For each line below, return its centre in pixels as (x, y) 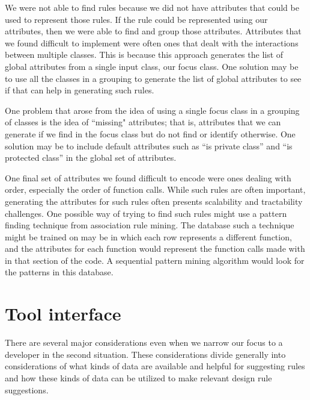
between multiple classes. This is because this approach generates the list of (144, 55)
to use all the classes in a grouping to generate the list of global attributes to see (153, 78)
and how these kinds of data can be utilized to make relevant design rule (138, 377)
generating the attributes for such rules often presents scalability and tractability (154, 201)
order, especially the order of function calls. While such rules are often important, (155, 189)
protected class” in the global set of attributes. (91, 158)
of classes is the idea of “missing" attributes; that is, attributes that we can (143, 122)
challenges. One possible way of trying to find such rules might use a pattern (146, 213)
